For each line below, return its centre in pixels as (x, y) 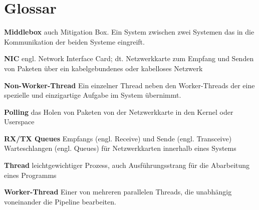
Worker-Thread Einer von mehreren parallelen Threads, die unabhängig (118, 192)
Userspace (19, 122)
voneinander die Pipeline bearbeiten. (60, 201)
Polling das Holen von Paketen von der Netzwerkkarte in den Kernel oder (119, 112)
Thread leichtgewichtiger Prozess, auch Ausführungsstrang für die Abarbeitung (127, 165)
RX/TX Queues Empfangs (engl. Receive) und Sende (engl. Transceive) (118, 138)
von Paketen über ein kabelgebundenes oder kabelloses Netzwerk (103, 68)
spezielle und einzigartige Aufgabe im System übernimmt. (93, 95)
